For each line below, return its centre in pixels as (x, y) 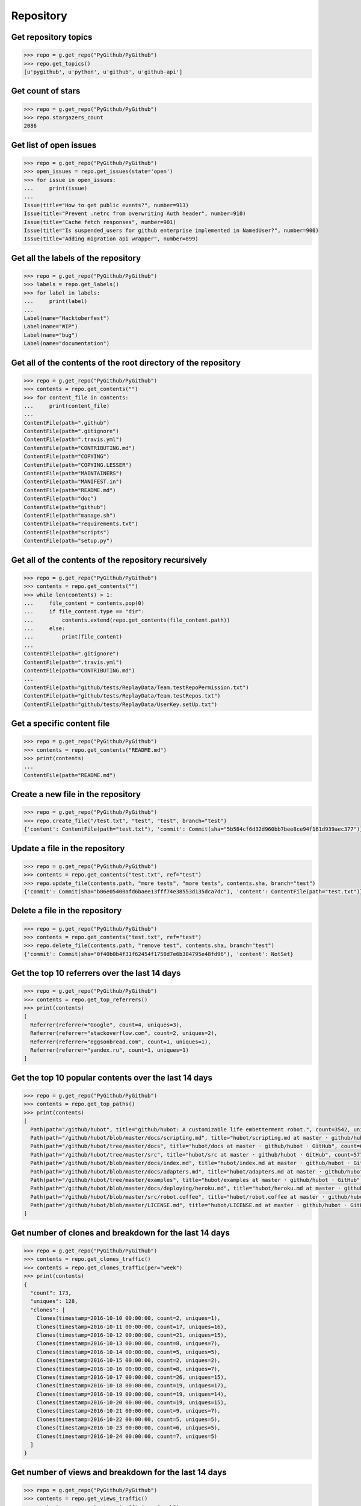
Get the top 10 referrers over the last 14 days (96, 973)
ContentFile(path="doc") (60, 499)
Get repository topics (52, 37)
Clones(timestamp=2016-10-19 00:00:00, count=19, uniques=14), (132, 1394)
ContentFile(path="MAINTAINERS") (73, 473)
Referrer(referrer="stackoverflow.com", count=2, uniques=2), (124, 1033)
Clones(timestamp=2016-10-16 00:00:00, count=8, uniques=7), (128, 1369)
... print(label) (56, 302)
